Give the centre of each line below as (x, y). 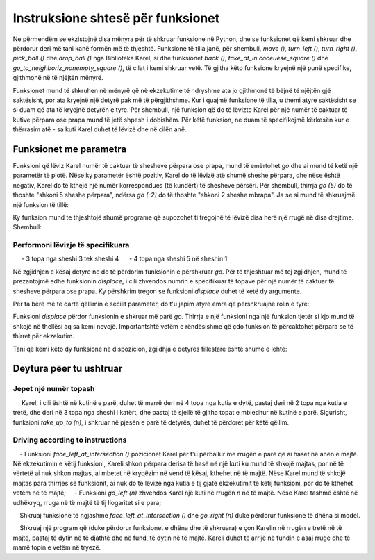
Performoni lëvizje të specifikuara (71, 245)
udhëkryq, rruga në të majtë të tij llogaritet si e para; (87, 502)
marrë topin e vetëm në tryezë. (57, 547)
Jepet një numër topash (54, 389)
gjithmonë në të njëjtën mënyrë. (58, 78)
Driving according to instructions (70, 440)
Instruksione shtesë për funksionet (116, 18)
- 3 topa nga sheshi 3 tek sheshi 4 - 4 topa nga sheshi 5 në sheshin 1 (124, 259)
